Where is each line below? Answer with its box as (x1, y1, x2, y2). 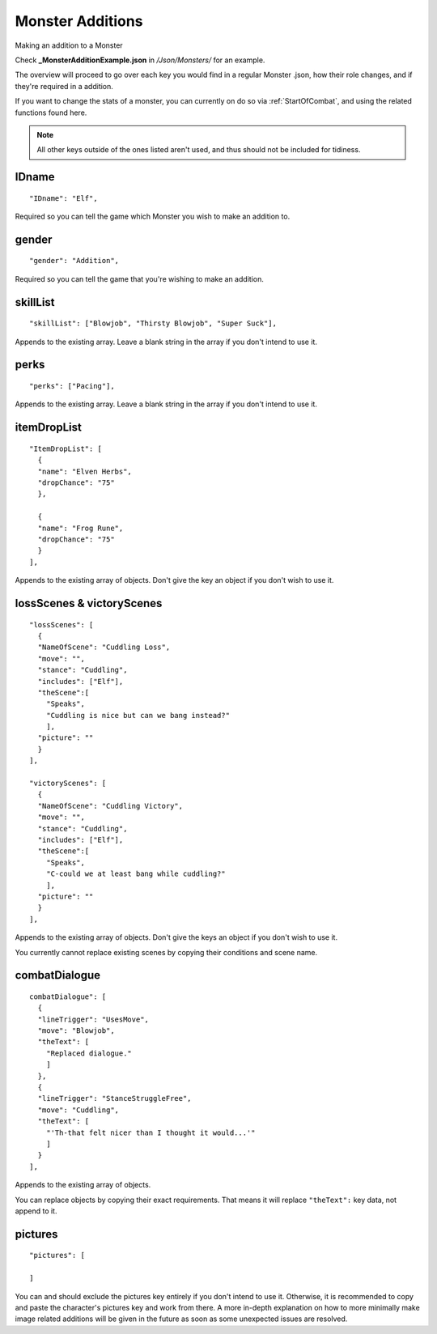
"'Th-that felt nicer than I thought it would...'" (45, 1128, 256, 1137)
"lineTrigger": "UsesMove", (37, 1014, 150, 1024)
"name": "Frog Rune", (37, 523, 124, 533)
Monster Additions (15, 12, 143, 30)
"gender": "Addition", (29, 256, 120, 266)
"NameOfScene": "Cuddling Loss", (37, 643, 171, 652)
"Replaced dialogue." (45, 1048, 133, 1058)
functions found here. (15, 108, 87, 117)
